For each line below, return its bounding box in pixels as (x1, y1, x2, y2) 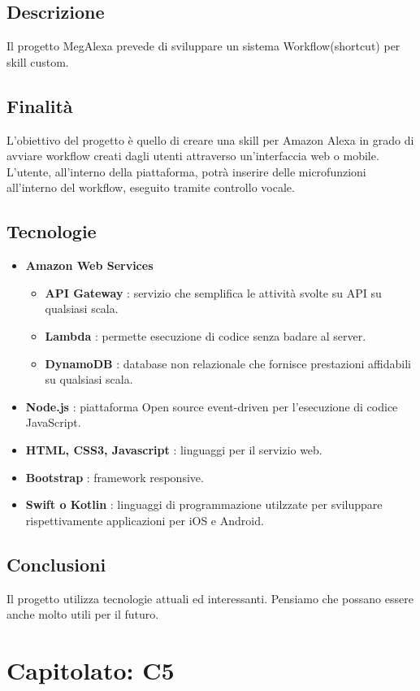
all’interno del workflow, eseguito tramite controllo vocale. (6, 179, 295, 196)
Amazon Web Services (25, 257, 154, 274)
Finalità (6, 93, 73, 118)
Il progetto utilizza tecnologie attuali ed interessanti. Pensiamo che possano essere (6, 589, 414, 606)
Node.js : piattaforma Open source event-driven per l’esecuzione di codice (25, 398, 398, 415)
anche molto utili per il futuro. (6, 606, 159, 623)
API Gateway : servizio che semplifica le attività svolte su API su (45, 284, 382, 301)
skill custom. (6, 53, 69, 70)
